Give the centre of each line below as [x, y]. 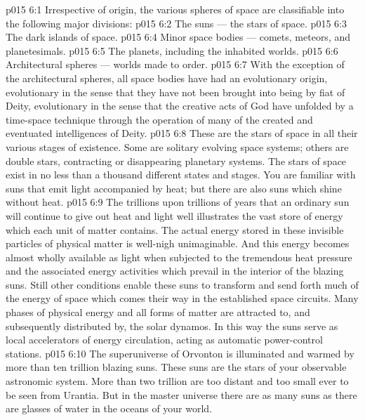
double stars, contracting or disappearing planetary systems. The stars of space [176, 160]
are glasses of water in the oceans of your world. [109, 408]
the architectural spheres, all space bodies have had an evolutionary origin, [167, 78]
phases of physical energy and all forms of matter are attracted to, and [158, 312]
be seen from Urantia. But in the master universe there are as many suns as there [181, 394]
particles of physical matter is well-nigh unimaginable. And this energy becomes [178, 243]
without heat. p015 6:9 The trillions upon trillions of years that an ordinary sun [178, 202]
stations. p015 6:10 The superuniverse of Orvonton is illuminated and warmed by [180, 353]
